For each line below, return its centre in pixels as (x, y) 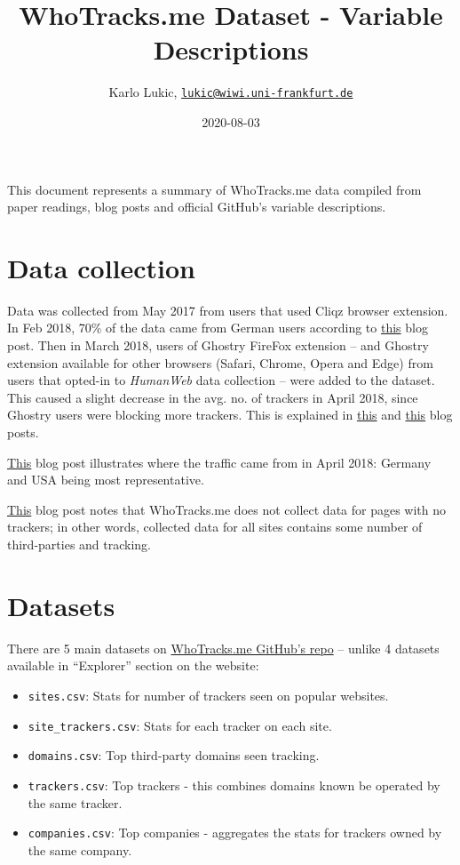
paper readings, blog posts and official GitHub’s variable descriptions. (197, 207)
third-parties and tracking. (79, 544)
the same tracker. (75, 802)
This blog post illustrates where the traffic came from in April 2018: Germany (219, 462)
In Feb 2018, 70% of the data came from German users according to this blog (218, 328)
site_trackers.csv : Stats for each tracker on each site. (180, 725)
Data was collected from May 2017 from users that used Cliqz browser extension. (228, 310)
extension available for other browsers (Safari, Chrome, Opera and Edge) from (220, 362)
